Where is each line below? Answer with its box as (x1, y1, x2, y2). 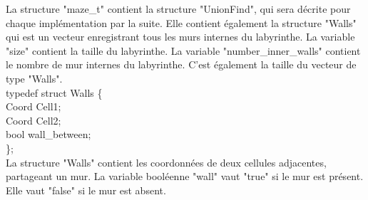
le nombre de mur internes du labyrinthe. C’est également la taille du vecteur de (6, 57, 357, 72)
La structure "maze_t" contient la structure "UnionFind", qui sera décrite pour (6, 1, 351, 16)
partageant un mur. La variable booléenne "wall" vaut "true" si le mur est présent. (6, 169, 364, 184)
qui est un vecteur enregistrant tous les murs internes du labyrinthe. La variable (6, 29, 355, 44)
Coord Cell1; (6, 99, 61, 114)
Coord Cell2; (6, 112, 61, 127)
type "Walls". (6, 70, 63, 85)
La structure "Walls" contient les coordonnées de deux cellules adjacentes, (6, 154, 327, 169)
